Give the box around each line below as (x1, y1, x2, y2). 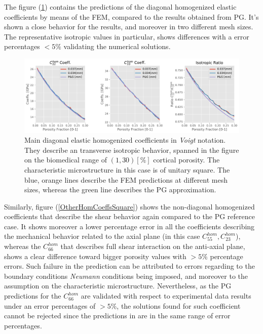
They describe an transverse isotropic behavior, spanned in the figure (24, 144, 239, 155)
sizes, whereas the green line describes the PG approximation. (24, 184, 216, 195)
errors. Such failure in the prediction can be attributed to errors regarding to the (4, 261, 255, 271)
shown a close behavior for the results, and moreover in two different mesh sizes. (4, 21, 253, 32)
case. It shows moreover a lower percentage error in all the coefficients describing (4, 221, 255, 231)
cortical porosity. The (153, 154, 220, 165)
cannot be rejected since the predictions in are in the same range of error (4, 310, 231, 321)
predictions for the (4, 290, 61, 301)
